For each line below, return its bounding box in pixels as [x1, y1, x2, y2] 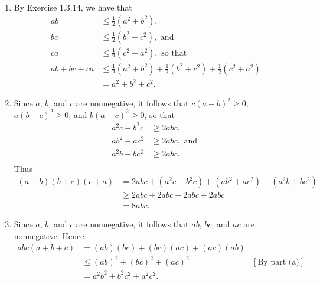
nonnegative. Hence [14, 229, 84, 241]
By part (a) [257, 258, 299, 267]
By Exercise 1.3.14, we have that [14, 1, 132, 13]
